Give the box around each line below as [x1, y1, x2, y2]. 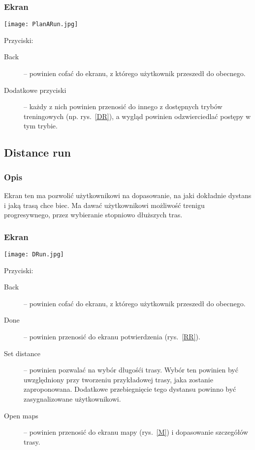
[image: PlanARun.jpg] [4, 21, 78, 28]
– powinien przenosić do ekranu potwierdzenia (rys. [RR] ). [24, 331, 200, 342]
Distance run [4, 145, 71, 160]
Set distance [4, 348, 40, 358]
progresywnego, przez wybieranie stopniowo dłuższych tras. [4, 209, 183, 220]
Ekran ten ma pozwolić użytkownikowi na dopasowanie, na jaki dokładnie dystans [4, 190, 252, 201]
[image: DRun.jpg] [4, 251, 64, 258]
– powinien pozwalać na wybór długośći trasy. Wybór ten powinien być [24, 365, 238, 375]
